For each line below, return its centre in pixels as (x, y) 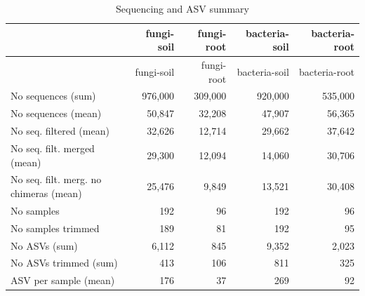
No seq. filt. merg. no (56, 179)
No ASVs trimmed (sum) (64, 263)
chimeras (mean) (46, 193)
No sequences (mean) (56, 113)
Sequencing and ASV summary (182, 8)
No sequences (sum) (53, 96)
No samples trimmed (55, 228)
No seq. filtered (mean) (60, 131)
